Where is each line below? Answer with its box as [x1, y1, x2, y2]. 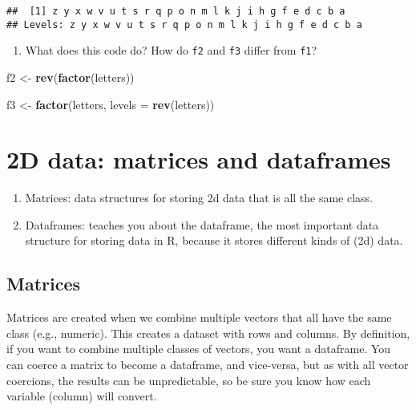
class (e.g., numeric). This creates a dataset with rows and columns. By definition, [6, 324, 410, 341]
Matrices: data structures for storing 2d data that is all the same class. [25, 189, 374, 206]
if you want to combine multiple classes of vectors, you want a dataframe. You [6, 340, 391, 357]
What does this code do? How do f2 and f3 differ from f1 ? [25, 42, 317, 59]
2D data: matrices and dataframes [6, 143, 391, 176]
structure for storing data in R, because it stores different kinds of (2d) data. [25, 232, 403, 249]
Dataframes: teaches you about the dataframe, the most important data [25, 216, 379, 233]
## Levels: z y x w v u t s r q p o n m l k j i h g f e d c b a [6, 18, 362, 30]
